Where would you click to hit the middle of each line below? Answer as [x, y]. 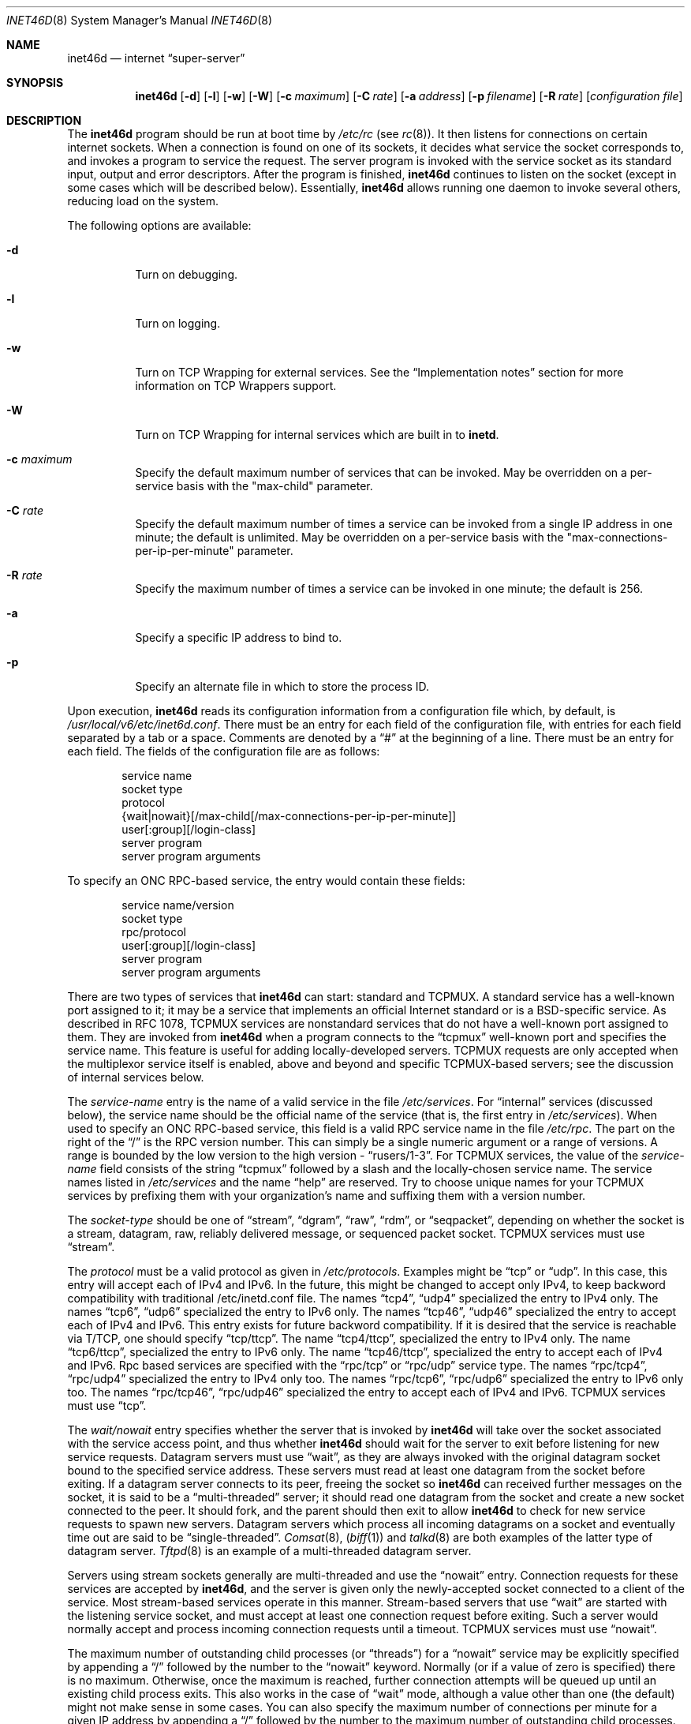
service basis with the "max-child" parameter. [254, 486]
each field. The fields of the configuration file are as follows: [224, 751]
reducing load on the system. [143, 201]
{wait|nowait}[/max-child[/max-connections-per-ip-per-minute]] [289, 816]
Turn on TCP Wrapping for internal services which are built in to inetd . [317, 435]
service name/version [178, 905]
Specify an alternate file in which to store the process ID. [282, 686]
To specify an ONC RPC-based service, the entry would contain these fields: [266, 881]
